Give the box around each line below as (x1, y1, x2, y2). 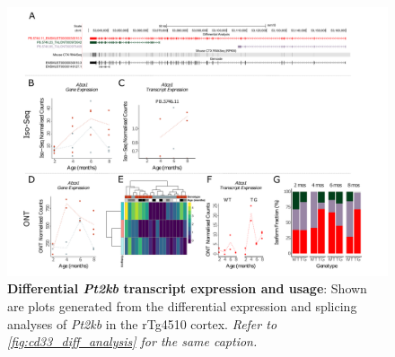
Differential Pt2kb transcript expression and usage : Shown (7, 279, 367, 298)
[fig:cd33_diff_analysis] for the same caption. (7, 332, 258, 351)
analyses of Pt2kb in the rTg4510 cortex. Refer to (7, 314, 277, 333)
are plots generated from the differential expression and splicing (7, 296, 357, 315)
